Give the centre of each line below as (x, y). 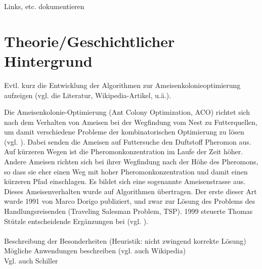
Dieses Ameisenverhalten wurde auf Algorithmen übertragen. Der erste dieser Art (130, 191)
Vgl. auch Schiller (31, 260)
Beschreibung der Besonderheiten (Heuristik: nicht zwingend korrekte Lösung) (125, 240)
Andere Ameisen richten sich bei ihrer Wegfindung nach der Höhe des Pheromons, (131, 162)
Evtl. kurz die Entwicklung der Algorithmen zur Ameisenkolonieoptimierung (122, 85)
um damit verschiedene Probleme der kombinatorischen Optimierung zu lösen (124, 132)
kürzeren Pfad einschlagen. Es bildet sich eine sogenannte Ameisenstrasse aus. (125, 181)
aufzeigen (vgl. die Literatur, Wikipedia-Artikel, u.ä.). (88, 95)
